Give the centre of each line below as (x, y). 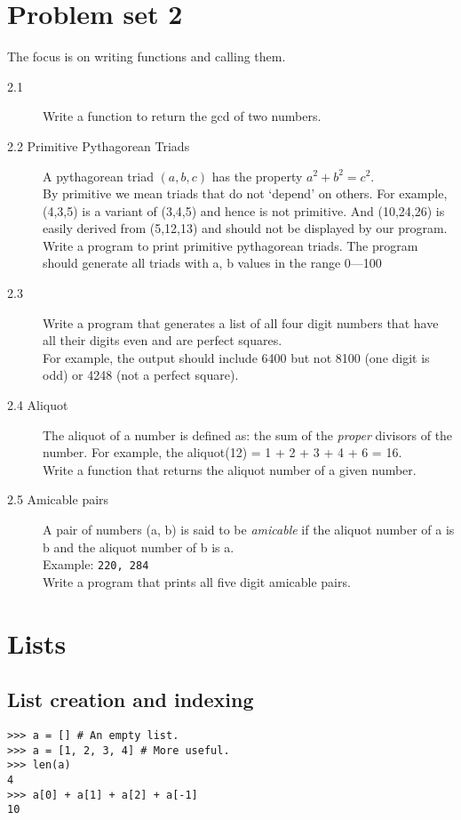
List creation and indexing (131, 699)
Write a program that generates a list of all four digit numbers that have (241, 322)
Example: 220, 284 (96, 564)
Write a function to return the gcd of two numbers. (182, 116)
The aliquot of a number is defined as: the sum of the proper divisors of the (248, 434)
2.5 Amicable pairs (58, 499)
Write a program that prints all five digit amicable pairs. (197, 581)
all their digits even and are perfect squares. (163, 340)
